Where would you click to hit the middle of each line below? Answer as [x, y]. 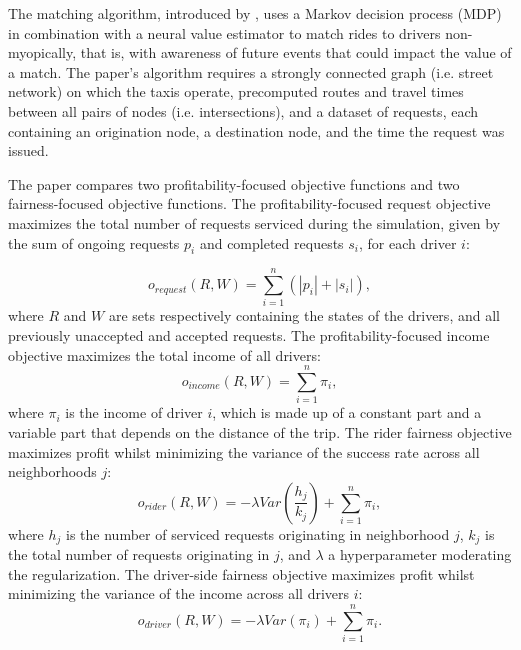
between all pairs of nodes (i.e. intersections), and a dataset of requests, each [243, 110]
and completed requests [271, 242]
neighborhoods [52, 471]
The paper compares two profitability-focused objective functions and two [234, 183]
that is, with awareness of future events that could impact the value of [296, 52]
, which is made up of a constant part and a [347, 412]
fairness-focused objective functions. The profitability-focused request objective [249, 203]
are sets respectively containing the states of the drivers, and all [304, 315]
